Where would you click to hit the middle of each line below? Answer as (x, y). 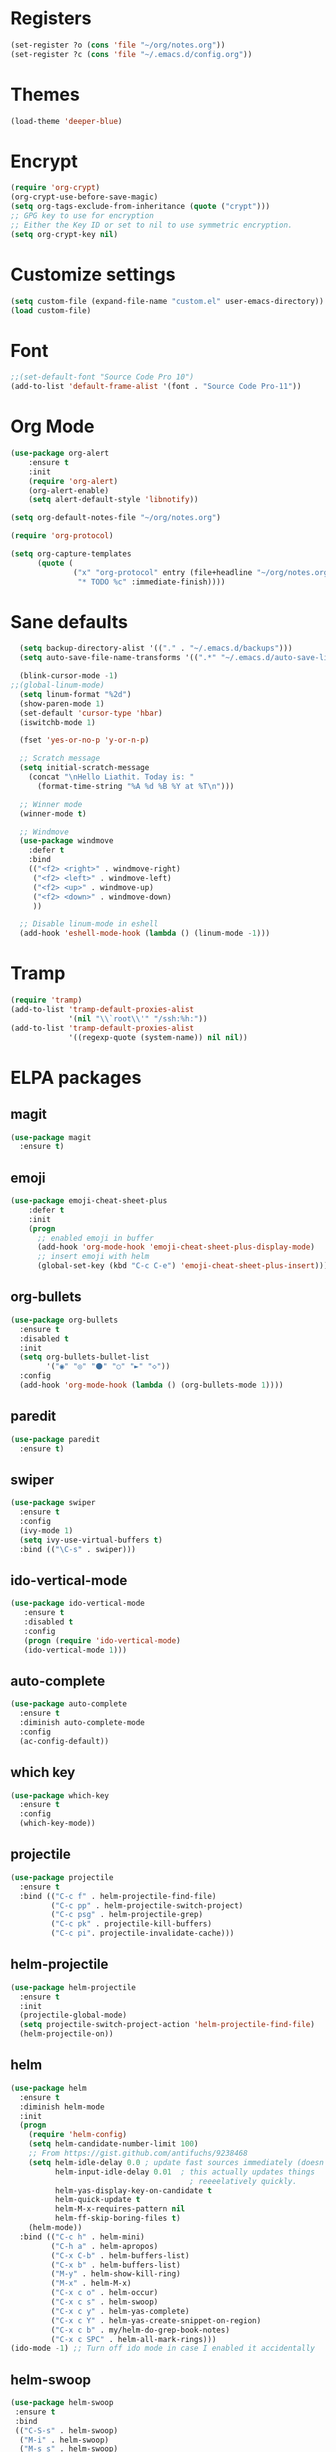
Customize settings (93, 274)
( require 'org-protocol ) (62, 536)
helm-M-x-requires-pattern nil (120, 2209)
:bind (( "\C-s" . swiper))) (78, 1549)
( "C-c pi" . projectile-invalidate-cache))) (142, 1933)
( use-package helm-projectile (73, 1987)
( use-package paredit (55, 1439)
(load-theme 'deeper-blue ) (66, 121)
